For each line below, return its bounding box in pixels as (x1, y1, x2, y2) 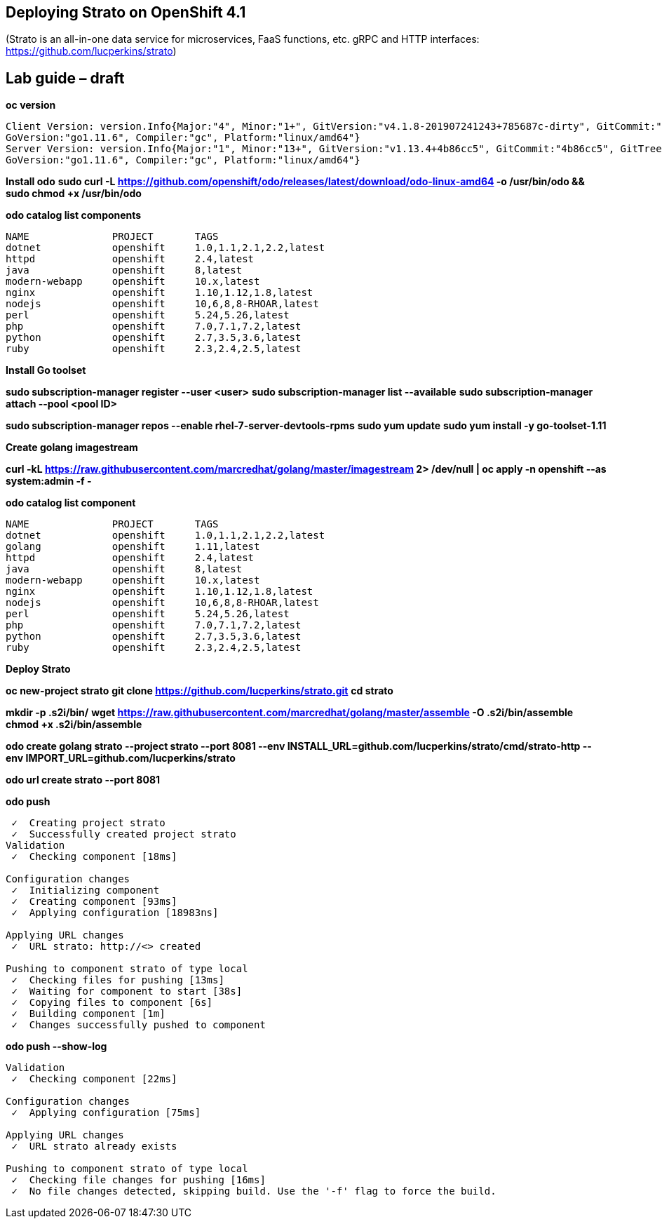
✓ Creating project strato (11, 817, 165, 829)
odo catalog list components (6, 209, 142, 222)
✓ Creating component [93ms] (11, 896, 177, 908)
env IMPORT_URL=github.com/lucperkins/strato (6, 752, 236, 765)
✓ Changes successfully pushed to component (11, 1019, 266, 1031)
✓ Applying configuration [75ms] (11, 1107, 201, 1119)
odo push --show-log (6, 1040, 107, 1053)
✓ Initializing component (11, 885, 160, 896)
